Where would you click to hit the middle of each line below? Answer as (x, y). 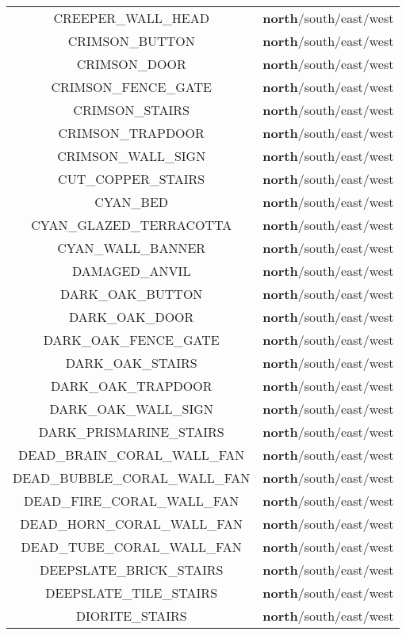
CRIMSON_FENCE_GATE (131, 87)
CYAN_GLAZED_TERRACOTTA (132, 225)
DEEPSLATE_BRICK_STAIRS (131, 570)
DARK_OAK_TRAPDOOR (131, 386)
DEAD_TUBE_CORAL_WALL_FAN (131, 547)
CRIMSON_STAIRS (132, 110)
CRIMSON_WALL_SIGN (132, 156)
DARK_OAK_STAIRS (131, 363)
